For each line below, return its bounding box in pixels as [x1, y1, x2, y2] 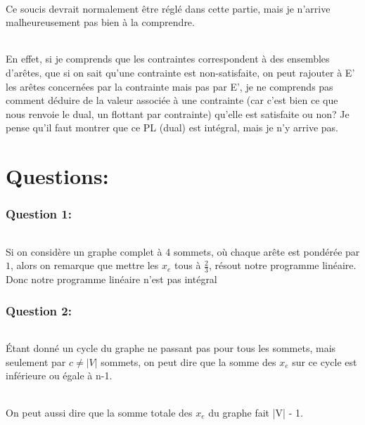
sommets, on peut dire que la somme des [101, 354, 276, 369]
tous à [174, 258, 201, 273]
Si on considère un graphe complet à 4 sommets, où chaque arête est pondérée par [6, 244, 360, 259]
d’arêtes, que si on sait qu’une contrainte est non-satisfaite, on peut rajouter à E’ [6, 65, 355, 79]
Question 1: [6, 205, 72, 223]
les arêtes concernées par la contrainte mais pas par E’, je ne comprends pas [6, 79, 333, 93]
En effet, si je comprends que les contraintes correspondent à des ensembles [6, 51, 330, 66]
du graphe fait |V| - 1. [208, 405, 303, 419]
